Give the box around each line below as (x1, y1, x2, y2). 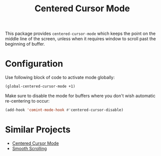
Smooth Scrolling (12, 145, 47, 151)
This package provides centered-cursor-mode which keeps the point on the (5, 30, 156, 37)
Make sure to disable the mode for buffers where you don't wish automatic (5, 93, 156, 99)
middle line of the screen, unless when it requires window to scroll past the (5, 36, 156, 42)
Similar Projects (5, 124, 71, 135)
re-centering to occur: (5, 98, 50, 104)
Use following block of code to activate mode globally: (5, 75, 115, 80)
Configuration (5, 58, 64, 69)
